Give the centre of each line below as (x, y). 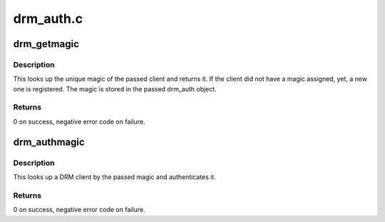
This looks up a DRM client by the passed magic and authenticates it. (115, 177)
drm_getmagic (46, 44)
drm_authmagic (49, 142)
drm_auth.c (48, 19)
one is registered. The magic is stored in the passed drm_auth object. (115, 89)
